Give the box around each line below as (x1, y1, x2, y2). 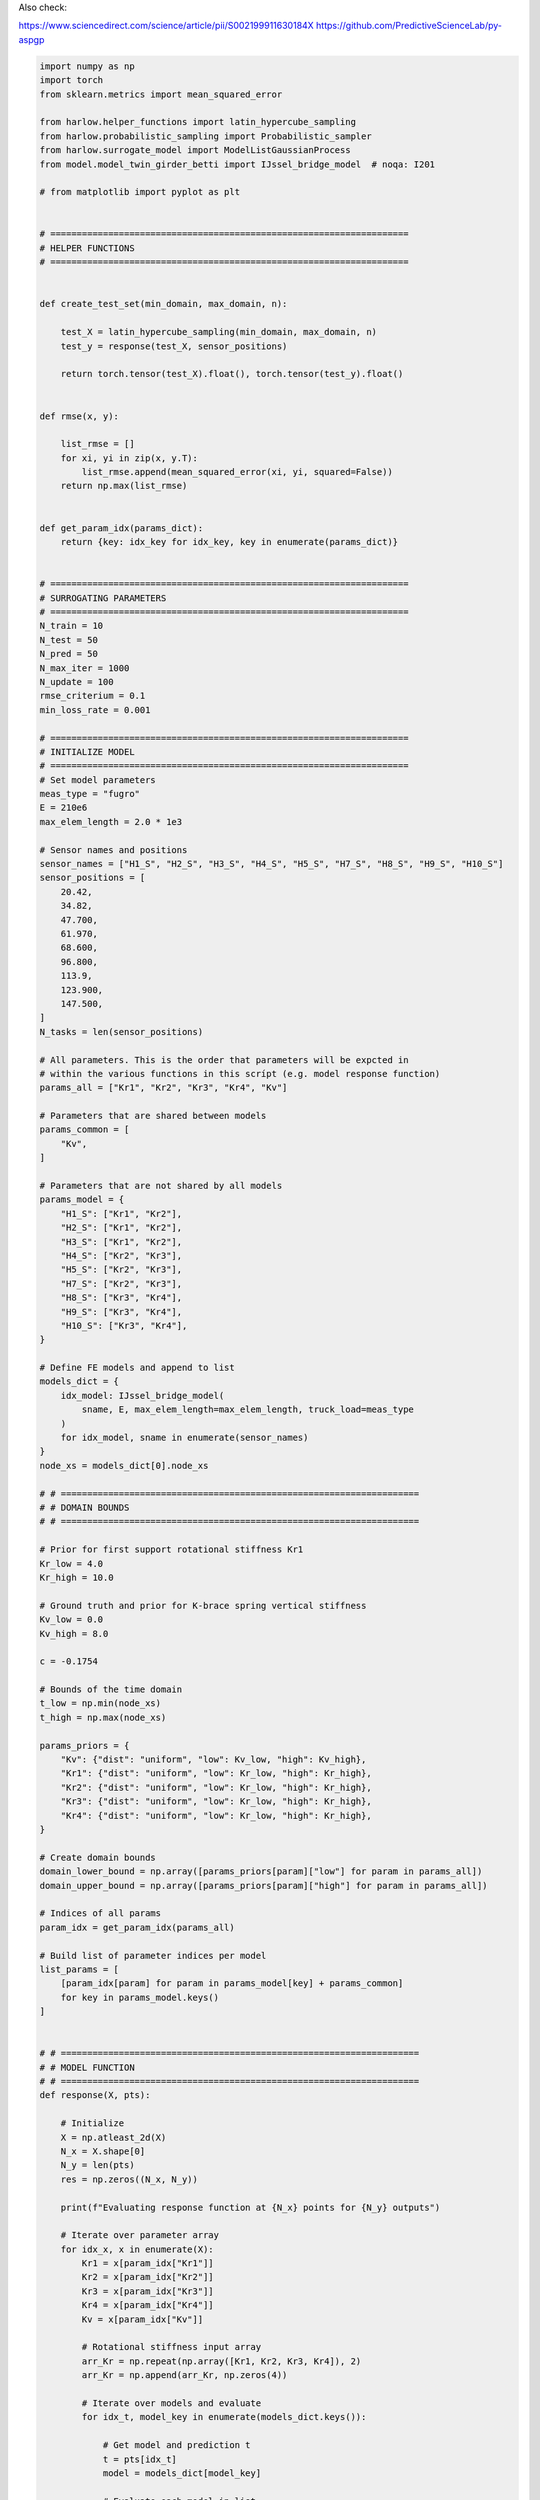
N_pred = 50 (39, 648, 99, 660)
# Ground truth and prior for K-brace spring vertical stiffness (39, 1600, 367, 1611)
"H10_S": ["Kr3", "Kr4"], (60, 1320, 188, 1331)
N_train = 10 (39, 620, 104, 632)
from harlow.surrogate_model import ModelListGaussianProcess (39, 145, 351, 156)
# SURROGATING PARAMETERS (39, 592, 167, 604)
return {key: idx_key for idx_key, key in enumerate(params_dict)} (60, 536, 399, 548)
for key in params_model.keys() (60, 1991, 220, 2003)
